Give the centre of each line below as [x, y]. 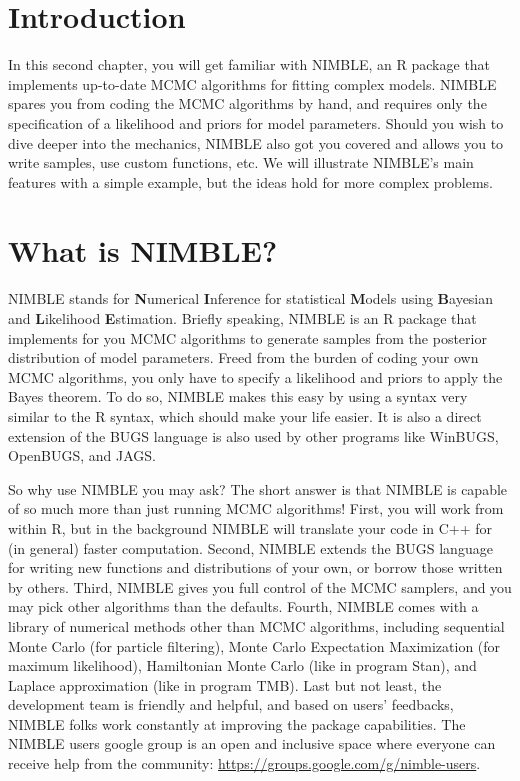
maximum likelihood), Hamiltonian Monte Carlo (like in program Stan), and [242, 665]
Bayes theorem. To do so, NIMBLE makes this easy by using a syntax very [238, 396]
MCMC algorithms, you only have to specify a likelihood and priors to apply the [255, 376]
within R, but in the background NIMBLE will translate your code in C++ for [250, 527]
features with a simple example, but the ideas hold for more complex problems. [251, 181]
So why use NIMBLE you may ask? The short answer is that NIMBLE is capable [258, 488]
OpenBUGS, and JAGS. [82, 455]
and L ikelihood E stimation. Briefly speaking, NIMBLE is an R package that [242, 318]
